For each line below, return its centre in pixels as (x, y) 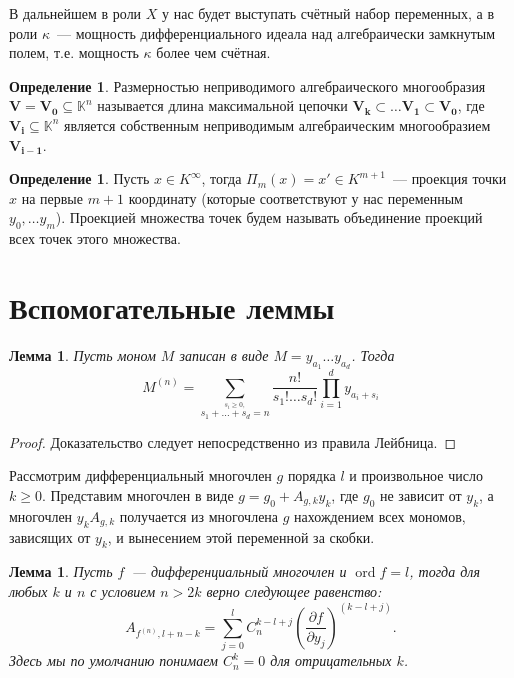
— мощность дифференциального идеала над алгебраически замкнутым (276, 32)
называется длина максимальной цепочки (222, 105)
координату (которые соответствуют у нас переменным (295, 197)
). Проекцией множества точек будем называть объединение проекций (269, 217)
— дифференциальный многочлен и (239, 571)
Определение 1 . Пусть (79, 178)
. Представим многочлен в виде (137, 494)
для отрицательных (331, 660)
